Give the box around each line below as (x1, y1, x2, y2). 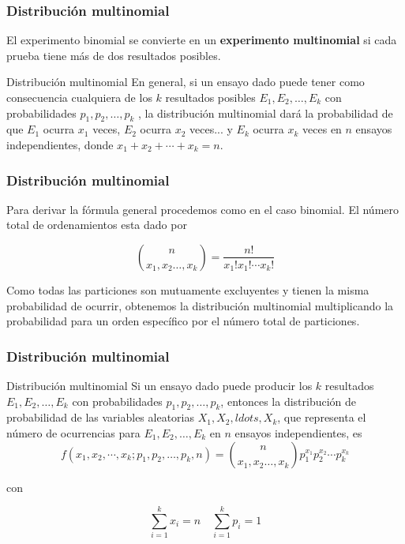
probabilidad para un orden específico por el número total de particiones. (6, 313, 360, 329)
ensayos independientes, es (234, 424, 362, 441)
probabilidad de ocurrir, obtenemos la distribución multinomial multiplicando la (6, 297, 394, 313)
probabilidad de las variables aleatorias (6, 409, 194, 426)
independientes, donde (6, 136, 114, 152)
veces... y (189, 121, 233, 137)
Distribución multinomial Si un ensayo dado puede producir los (6, 377, 313, 393)
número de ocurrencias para (6, 424, 141, 441)
